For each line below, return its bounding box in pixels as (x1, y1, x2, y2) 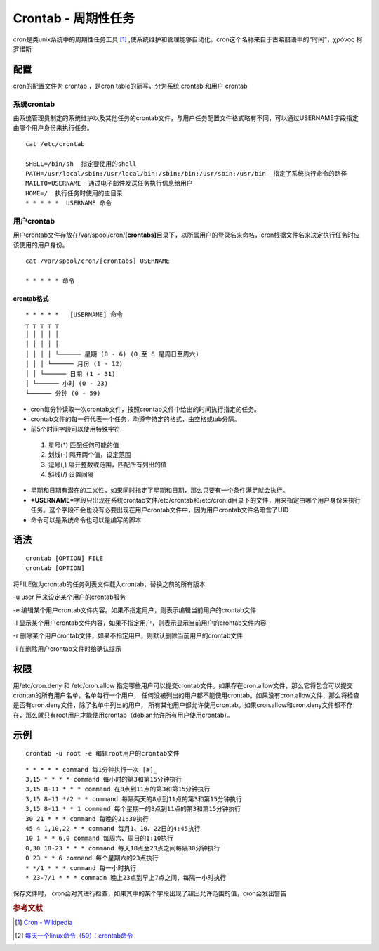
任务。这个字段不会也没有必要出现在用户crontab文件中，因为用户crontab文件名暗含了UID (30, 506, 289, 515)
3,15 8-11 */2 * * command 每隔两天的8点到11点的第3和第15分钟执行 (25, 795, 242, 803)
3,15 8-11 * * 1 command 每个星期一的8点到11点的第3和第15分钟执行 (25, 805, 241, 813)
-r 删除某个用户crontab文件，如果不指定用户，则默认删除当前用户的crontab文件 (13, 631, 244, 640)
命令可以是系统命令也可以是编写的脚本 (30, 515, 142, 524)
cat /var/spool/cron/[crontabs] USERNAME (25, 257, 170, 265)
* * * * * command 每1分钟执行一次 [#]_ (25, 765, 158, 773)
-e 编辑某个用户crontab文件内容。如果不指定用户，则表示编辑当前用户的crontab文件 (13, 605, 257, 614)
